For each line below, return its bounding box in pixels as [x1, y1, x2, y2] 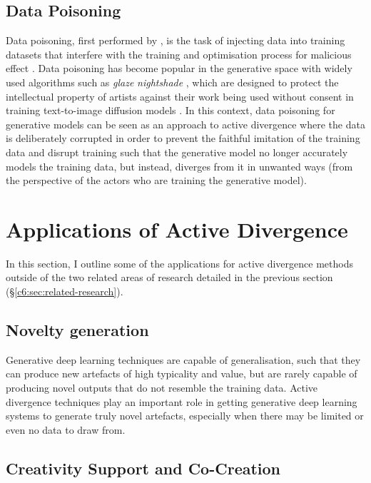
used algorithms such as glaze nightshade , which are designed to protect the [6, 74, 339, 89]
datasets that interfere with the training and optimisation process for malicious [6, 46, 352, 61]
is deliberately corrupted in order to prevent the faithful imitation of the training [6, 131, 360, 146]
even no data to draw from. [6, 422, 126, 437]
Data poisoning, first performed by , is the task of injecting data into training [6, 33, 345, 48]
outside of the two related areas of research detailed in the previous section [6, 270, 333, 285]
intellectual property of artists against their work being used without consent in [6, 88, 354, 103]
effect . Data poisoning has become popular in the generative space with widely [6, 61, 352, 76]
